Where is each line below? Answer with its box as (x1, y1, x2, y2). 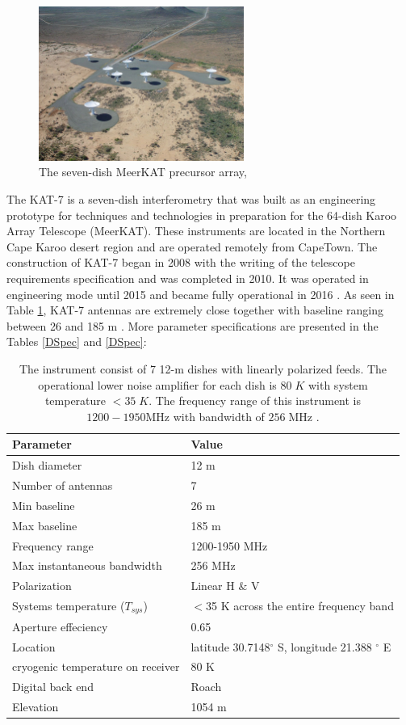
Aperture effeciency (12, 618, 108, 634)
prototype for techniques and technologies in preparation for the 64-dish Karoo (6, 206, 397, 223)
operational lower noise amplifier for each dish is (38, 376, 277, 393)
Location (12, 638, 56, 655)
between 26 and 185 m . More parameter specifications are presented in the (6, 317, 379, 334)
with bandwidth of (173, 407, 265, 424)
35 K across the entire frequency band (206, 597, 394, 614)
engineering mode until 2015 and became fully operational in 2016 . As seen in (6, 285, 395, 302)
